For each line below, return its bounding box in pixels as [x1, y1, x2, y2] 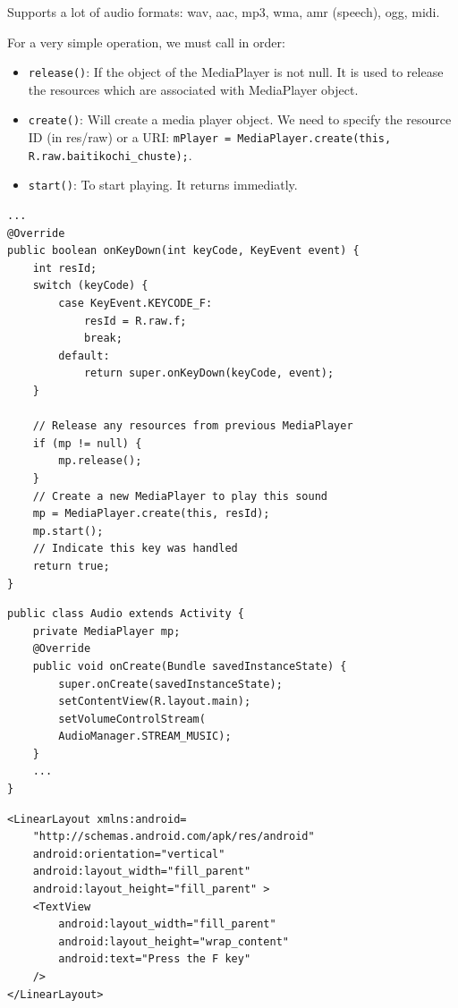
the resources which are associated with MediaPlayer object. [28, 80, 359, 98]
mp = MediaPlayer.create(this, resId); [32, 507, 270, 521]
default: [58, 349, 110, 362]
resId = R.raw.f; [83, 314, 187, 327]
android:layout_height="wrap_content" [58, 935, 289, 948]
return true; [32, 559, 110, 572]
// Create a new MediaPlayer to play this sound [32, 489, 327, 503]
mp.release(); [58, 454, 142, 468]
